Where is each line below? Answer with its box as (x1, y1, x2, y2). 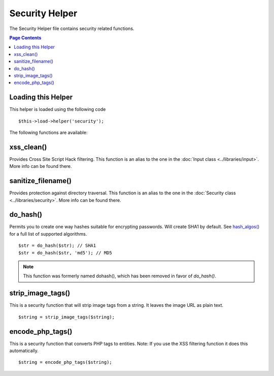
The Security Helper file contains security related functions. (9, 25, 134, 32)
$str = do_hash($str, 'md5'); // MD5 (18, 250, 113, 255)
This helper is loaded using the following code (9, 106, 106, 112)
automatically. (9, 348, 39, 354)
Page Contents (9, 35, 42, 41)
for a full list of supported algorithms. (9, 230, 87, 237)
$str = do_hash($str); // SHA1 (18, 243, 96, 249)
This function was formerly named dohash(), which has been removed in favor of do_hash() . (23, 273, 217, 279)
